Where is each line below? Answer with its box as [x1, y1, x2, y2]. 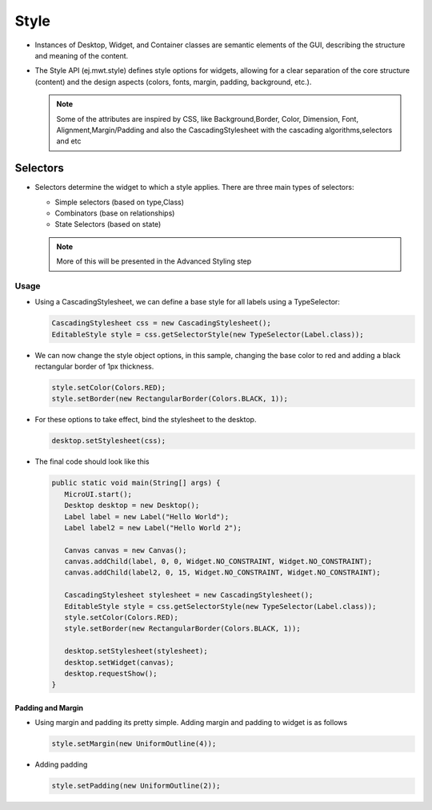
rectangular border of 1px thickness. [34, 361, 154, 372]
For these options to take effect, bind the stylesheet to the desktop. [34, 415, 257, 425]
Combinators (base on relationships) [54, 208, 175, 218]
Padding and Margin [14, 703, 84, 712]
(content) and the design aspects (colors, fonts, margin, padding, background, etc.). [34, 77, 312, 87]
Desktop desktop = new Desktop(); [64, 501, 200, 510]
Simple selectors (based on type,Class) [54, 197, 184, 207]
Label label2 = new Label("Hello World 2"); [64, 523, 242, 532]
